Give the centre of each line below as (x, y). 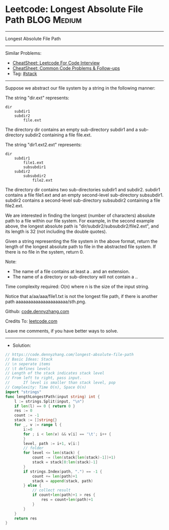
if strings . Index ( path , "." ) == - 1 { (63, 472)
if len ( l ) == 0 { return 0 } (45, 406)
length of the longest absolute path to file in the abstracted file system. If (80, 246)
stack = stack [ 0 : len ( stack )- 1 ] (65, 462)
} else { (32, 486)
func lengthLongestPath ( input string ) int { (53, 397)
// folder (33, 448)
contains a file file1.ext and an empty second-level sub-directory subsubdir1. (84, 195)
